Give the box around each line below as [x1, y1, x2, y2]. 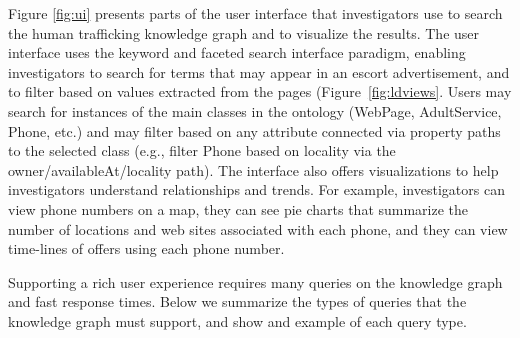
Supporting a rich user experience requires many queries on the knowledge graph [8, 271, 503, 292]
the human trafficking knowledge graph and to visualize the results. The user [8, 22, 480, 43]
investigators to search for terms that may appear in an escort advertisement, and [8, 61, 510, 82]
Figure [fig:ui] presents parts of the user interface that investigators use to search [8, 3, 503, 23]
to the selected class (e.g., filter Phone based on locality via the [8, 140, 396, 161]
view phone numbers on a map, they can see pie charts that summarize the [8, 198, 469, 219]
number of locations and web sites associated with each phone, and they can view [8, 218, 508, 239]
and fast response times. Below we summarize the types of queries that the [8, 291, 467, 312]
